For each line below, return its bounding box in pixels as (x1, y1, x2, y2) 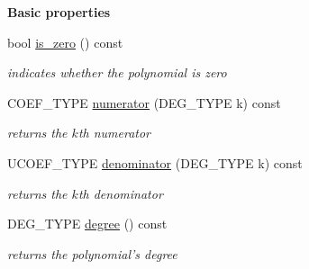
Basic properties (7, 3, 111, 21)
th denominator (77, 184, 163, 202)
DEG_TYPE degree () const (7, 214, 168, 233)
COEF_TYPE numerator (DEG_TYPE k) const (7, 93, 281, 112)
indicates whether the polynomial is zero (7, 63, 227, 82)
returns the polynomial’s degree (7, 244, 177, 263)
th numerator (77, 123, 151, 142)
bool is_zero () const (7, 32, 123, 51)
